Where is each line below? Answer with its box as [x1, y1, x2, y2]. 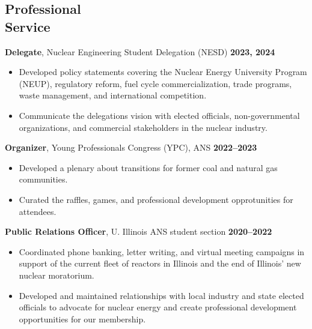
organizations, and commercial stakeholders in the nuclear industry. [19, 121, 268, 133]
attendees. [19, 205, 57, 217]
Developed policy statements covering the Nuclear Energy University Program [19, 65, 307, 78]
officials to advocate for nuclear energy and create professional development [19, 301, 297, 313]
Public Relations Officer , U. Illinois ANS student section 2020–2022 [5, 225, 272, 238]
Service [5, 17, 50, 35]
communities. [19, 173, 68, 186]
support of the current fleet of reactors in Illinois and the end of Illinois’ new [19, 257, 301, 270]
